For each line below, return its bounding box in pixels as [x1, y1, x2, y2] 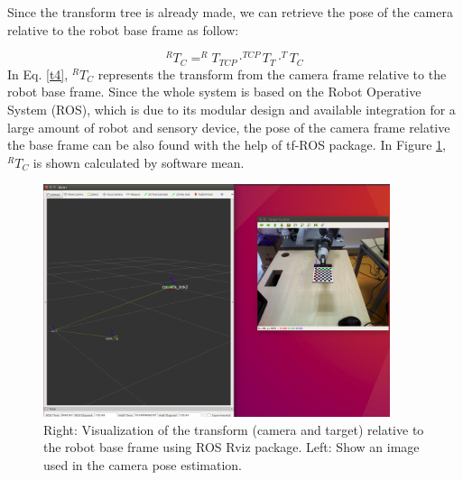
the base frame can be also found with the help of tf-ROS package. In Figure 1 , [7, 135, 446, 154]
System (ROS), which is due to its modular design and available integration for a [7, 99, 456, 118]
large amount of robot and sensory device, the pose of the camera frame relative [7, 117, 450, 136]
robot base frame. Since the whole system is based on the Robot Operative [7, 82, 421, 101]
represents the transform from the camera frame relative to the [97, 64, 447, 83]
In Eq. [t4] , [7, 64, 69, 83]
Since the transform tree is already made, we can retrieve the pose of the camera [7, 3, 453, 21]
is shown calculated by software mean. [32, 152, 245, 171]
